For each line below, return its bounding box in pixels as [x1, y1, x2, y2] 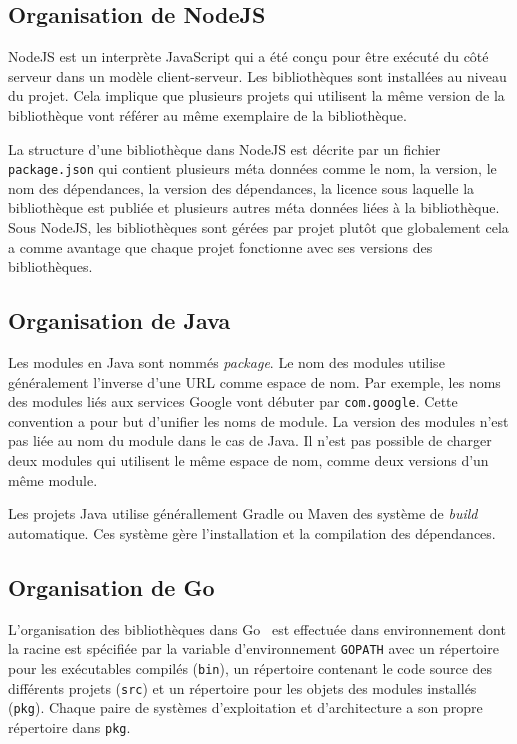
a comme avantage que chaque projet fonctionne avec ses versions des [8, 236, 433, 257]
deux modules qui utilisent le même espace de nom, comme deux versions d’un [8, 450, 489, 471]
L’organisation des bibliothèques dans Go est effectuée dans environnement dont [8, 618, 506, 639]
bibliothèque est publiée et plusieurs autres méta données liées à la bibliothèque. [8, 197, 500, 218]
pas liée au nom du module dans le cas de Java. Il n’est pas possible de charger [8, 430, 492, 451]
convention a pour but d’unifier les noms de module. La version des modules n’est [8, 410, 509, 431]
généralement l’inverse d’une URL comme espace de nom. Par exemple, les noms [8, 371, 501, 392]
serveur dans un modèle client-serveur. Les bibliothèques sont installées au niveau [8, 65, 507, 86]
